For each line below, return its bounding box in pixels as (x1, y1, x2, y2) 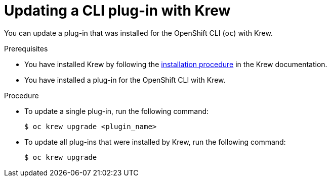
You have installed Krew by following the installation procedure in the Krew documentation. (24, 59, 327, 69)
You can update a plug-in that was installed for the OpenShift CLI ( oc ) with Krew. (4, 28, 273, 37)
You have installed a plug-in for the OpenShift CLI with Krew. (24, 75, 226, 84)
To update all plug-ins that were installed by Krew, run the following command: (24, 137, 286, 146)
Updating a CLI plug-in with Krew (4, 2, 231, 19)
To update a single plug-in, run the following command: (24, 106, 209, 115)
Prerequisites (4, 44, 48, 53)
